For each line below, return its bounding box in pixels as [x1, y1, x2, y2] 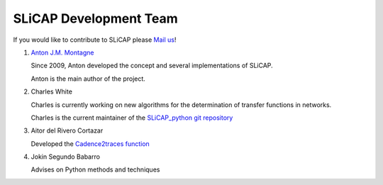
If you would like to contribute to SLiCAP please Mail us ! [13, 35, 177, 44]
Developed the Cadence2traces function [30, 139, 150, 148]
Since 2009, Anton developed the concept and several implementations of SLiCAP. [30, 61, 273, 70]
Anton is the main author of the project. [30, 74, 145, 83]
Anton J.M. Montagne [30, 48, 94, 57]
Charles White [30, 87, 72, 96]
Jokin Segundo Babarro [30, 152, 101, 161]
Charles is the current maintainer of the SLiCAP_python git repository [30, 113, 233, 122]
